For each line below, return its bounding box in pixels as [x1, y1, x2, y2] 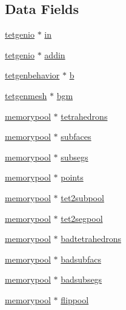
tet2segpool [61, 212, 103, 224]
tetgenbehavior [5, 69, 60, 81]
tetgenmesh [5, 89, 47, 102]
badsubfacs [61, 252, 101, 265]
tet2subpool [61, 191, 104, 204]
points [61, 171, 84, 184]
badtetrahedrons [61, 232, 121, 245]
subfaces [61, 130, 91, 143]
